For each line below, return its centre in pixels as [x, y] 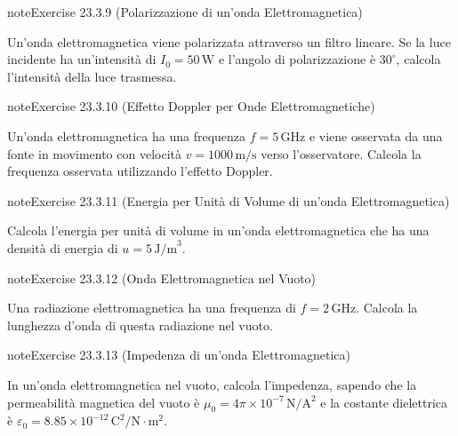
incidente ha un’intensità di [82, 59]
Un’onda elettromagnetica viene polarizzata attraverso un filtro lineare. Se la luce [229, 41]
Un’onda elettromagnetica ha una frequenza [127, 135]
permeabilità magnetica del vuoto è [104, 402]
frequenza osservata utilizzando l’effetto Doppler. [140, 171]
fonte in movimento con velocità [94, 153]
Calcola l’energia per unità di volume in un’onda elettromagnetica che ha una [218, 230]
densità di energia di [63, 247]
